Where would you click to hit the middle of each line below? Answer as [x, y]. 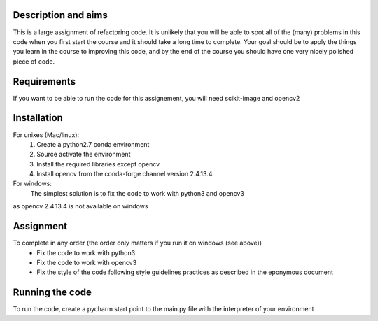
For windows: [33, 184]
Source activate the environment [84, 155]
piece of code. [34, 61]
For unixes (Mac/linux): [46, 135]
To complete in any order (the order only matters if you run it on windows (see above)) [138, 243]
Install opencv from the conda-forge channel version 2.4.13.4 [125, 174]
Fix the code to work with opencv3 [87, 262]
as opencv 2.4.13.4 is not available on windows [80, 206]
